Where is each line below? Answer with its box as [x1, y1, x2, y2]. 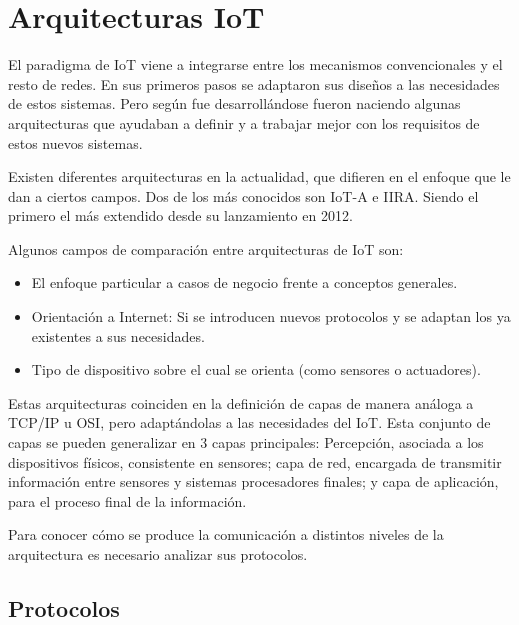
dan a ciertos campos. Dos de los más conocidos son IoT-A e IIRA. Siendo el [8, 185, 479, 206]
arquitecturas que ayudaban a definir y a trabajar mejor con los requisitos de [8, 112, 480, 133]
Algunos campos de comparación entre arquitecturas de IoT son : [8, 238, 404, 259]
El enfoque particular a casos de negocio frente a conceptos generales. [31, 272, 458, 293]
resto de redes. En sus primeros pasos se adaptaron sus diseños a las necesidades [8, 73, 500, 94]
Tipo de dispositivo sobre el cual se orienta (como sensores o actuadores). [31, 359, 481, 380]
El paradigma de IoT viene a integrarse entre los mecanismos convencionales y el [8, 54, 503, 75]
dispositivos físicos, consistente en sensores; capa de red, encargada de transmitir [8, 451, 502, 472]
